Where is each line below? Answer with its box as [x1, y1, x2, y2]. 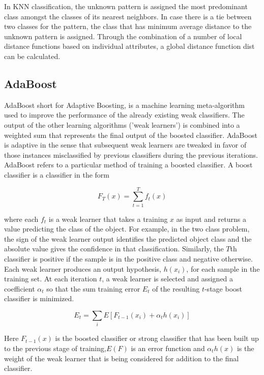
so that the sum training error [46, 283, 140, 294]
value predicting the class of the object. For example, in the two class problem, [4, 223, 250, 234]
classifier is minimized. [4, 293, 74, 304]
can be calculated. [4, 50, 61, 61]
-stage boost [204, 283, 242, 294]
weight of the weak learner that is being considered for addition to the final [4, 353, 239, 363]
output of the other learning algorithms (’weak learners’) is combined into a [4, 119, 240, 130]
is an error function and [131, 342, 205, 353]
